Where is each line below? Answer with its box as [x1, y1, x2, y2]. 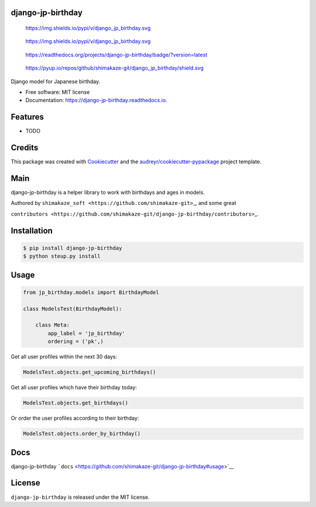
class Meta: [35, 322, 70, 328]
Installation [11, 225, 53, 235]
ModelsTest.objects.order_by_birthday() [23, 430, 140, 437]
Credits [11, 143, 39, 153]
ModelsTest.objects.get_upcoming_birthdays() [23, 369, 156, 376]
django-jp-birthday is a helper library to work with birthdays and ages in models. [11, 189, 205, 196]
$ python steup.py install [23, 253, 101, 260]
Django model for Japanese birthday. [11, 78, 101, 85]
